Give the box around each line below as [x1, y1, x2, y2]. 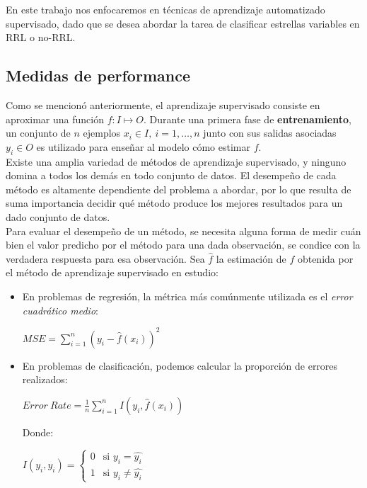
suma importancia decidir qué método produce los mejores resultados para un [6, 195, 343, 210]
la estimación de [216, 251, 286, 266]
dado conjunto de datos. [6, 209, 110, 224]
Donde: [22, 424, 54, 439]
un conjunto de [6, 125, 71, 140]
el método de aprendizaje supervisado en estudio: [6, 265, 219, 280]
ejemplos [83, 125, 121, 140]
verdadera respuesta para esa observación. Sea [6, 251, 205, 266]
